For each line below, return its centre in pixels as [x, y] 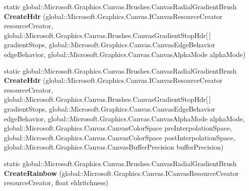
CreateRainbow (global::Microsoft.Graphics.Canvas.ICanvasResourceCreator [121, 173]
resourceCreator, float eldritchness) [56, 182]
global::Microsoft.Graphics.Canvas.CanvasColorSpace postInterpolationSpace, [120, 137]
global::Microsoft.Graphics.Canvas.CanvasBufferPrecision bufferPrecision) [114, 147]
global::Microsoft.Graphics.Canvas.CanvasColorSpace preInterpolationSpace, [118, 128]
